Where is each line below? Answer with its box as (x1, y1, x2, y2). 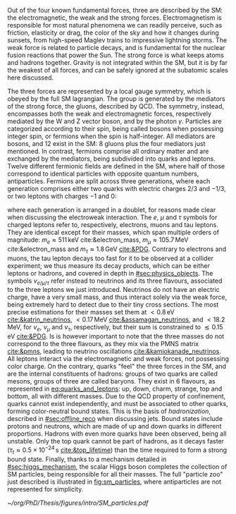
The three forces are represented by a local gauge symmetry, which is (7, 87, 211, 95)
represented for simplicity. (7, 484, 84, 493)
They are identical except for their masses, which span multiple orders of (7, 228, 220, 236)
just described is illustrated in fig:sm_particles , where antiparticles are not (7, 477, 222, 486)
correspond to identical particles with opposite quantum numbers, (7, 169, 199, 178)
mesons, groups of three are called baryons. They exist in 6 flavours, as (7, 377, 216, 386)
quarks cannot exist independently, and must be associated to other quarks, (7, 400, 228, 408)
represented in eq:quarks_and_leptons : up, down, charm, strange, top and (7, 384, 223, 393)
